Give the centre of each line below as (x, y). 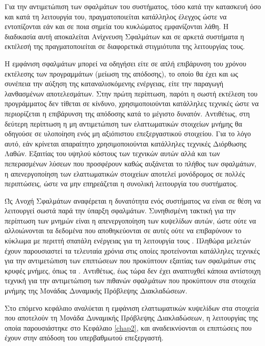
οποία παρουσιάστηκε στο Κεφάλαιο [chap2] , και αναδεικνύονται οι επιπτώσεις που (128, 327)
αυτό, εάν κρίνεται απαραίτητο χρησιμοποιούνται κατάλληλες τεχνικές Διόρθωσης (126, 143)
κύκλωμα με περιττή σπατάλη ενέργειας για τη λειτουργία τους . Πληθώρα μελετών (128, 241)
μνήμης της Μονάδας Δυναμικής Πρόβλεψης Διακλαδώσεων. (96, 291)
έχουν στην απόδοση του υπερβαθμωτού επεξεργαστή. (84, 338)
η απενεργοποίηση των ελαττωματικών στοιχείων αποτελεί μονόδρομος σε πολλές (125, 173)
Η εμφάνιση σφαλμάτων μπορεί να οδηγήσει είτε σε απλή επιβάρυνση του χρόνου (126, 63)
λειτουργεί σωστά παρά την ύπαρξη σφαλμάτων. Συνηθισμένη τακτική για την (120, 211)
